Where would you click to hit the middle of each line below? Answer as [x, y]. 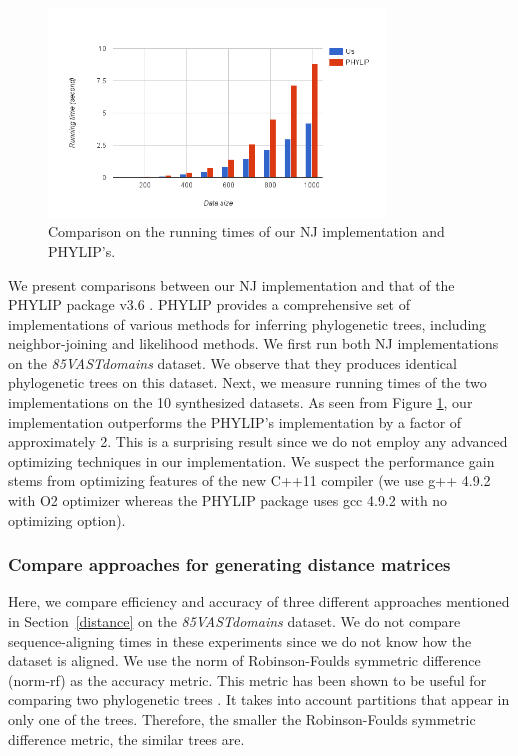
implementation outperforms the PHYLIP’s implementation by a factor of [235, 421]
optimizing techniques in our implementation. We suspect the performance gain [251, 460]
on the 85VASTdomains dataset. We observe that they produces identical [232, 362]
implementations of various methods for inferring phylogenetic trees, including [247, 323]
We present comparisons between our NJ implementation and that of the [231, 284]
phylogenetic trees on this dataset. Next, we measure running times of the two [247, 382]
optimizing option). [67, 519]
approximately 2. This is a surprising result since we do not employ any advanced [258, 441]
